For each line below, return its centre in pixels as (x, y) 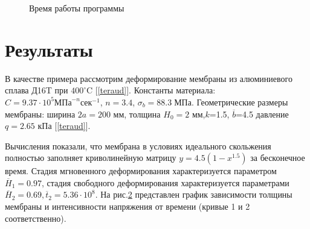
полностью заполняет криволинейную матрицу (91, 158)
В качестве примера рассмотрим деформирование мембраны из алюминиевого (149, 78)
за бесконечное (278, 158)
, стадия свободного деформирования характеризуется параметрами (165, 182)
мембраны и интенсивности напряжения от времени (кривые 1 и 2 (128, 206)
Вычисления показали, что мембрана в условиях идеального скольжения (138, 146)
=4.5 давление (262, 114)
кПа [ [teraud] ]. (64, 126)
